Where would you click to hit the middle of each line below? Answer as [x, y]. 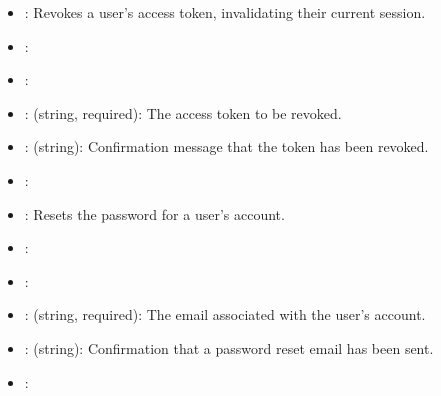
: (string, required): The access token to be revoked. [183, 112]
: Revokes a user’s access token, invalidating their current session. [225, 12]
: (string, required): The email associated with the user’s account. [225, 314]
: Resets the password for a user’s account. [154, 213]
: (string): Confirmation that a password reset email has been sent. [229, 347]
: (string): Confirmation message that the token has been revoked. [226, 146]
